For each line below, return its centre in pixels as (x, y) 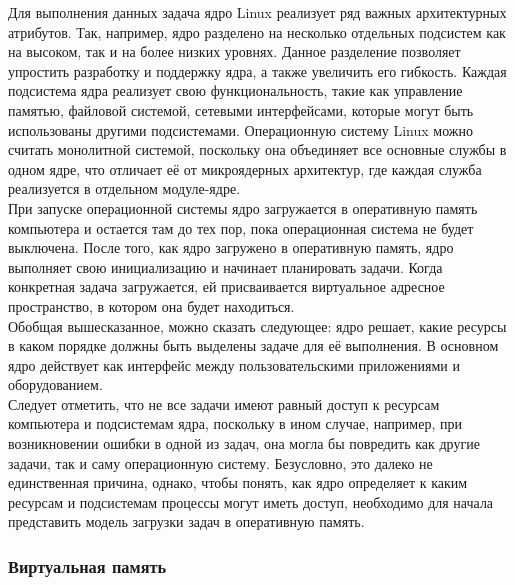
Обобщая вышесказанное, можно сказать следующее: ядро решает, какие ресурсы (257, 325)
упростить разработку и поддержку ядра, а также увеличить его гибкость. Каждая (257, 70)
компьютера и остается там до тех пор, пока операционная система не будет (241, 227)
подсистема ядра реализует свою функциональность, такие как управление (235, 90)
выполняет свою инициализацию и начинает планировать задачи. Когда (225, 266)
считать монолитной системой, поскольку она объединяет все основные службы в (257, 149)
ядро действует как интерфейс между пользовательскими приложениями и (234, 364)
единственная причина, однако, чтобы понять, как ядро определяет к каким (238, 482)
